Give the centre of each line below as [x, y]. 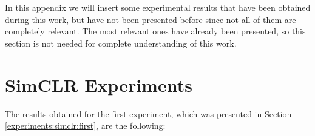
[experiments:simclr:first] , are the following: [85, 125]
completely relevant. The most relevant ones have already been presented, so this [155, 31]
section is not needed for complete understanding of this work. [121, 43]
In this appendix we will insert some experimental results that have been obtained [158, 7]
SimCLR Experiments [99, 84]
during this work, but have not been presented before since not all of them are [151, 19]
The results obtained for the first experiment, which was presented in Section [148, 113]
